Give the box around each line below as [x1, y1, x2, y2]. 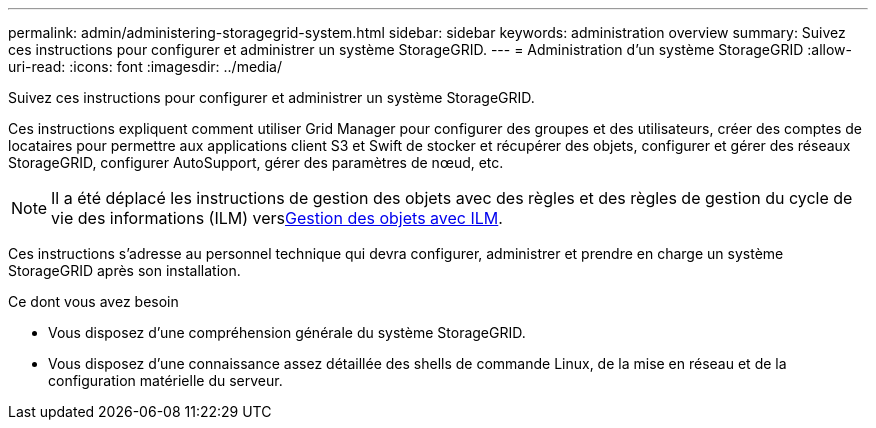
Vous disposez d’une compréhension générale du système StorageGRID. [48, 324, 526, 341]
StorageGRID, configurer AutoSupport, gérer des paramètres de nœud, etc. [8, 154, 504, 171]
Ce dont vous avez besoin [8, 293, 179, 310]
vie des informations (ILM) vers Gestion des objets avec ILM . [51, 208, 503, 228]
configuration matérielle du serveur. [48, 372, 283, 389]
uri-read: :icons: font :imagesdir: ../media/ [8, 58, 282, 75]
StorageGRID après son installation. [8, 262, 241, 279]
